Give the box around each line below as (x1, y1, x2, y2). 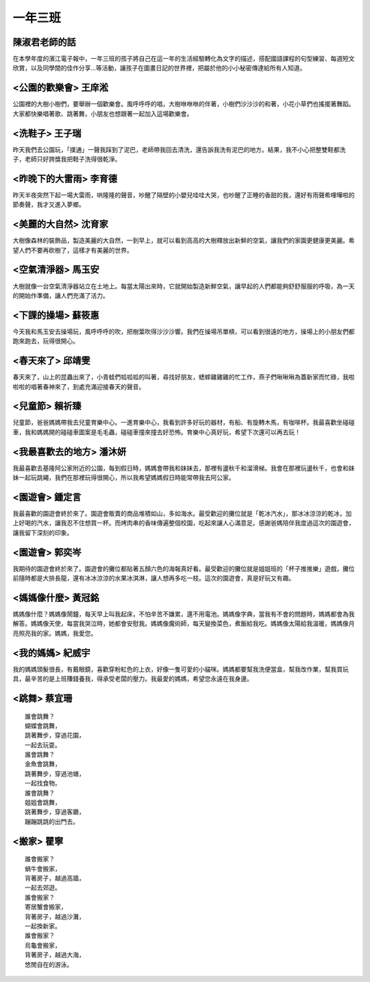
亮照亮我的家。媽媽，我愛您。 (12, 629, 97, 637)
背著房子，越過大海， (25, 951, 85, 959)
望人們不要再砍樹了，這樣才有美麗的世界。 (12, 246, 133, 254)
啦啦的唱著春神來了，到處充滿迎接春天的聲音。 (12, 382, 145, 390)
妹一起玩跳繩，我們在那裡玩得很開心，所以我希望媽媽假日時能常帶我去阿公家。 (12, 473, 235, 482)
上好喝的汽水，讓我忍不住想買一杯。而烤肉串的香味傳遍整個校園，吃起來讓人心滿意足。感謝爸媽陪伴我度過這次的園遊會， (12, 519, 355, 527)
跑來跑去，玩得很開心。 (12, 337, 79, 345)
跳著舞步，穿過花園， (25, 731, 85, 740)
